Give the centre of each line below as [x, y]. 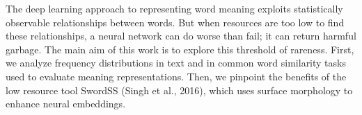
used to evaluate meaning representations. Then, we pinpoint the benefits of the [176, 76]
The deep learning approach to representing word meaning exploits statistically [174, 8]
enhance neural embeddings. [66, 104]
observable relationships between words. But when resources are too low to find [175, 22]
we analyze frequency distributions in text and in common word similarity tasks [176, 63]
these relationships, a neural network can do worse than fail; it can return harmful [181, 36]
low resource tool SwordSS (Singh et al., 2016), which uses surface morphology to [179, 90]
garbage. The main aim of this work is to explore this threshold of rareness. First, [180, 49]
